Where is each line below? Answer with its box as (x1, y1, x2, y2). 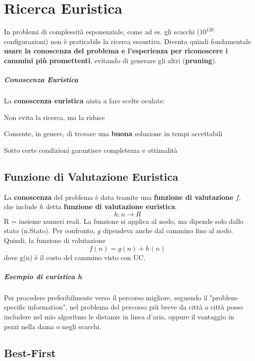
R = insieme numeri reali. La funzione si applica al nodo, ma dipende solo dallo (4, 216, 244, 226)
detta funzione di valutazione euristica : (46, 201, 177, 212)
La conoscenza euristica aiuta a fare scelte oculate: (4, 96, 165, 106)
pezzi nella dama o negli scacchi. (4, 321, 102, 331)
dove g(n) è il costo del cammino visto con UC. (4, 252, 146, 262)
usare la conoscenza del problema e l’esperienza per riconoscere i (4, 46, 228, 56)
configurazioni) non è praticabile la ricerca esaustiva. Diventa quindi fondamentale (4, 36, 251, 46)
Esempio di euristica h (4, 271, 82, 281)
